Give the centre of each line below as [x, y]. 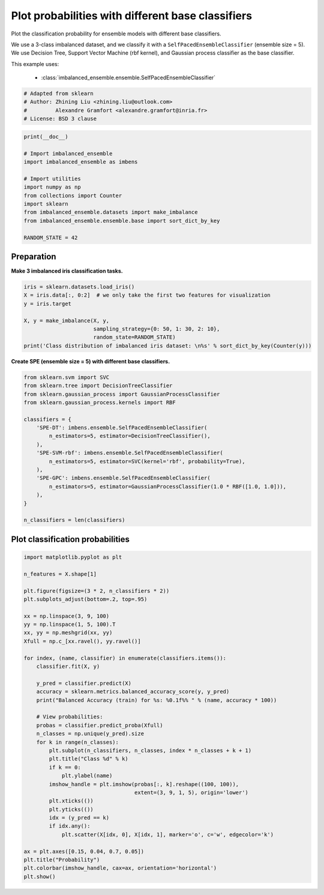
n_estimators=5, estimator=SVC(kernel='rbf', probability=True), [147, 461]
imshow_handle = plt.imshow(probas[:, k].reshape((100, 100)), [144, 784]
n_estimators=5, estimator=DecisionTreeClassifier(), [130, 436]
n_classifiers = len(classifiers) [74, 520]
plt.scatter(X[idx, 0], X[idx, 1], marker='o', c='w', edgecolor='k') [168, 834]
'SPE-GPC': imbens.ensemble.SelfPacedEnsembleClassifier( [123, 478]
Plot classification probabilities [70, 539]
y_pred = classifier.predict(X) [84, 683]
